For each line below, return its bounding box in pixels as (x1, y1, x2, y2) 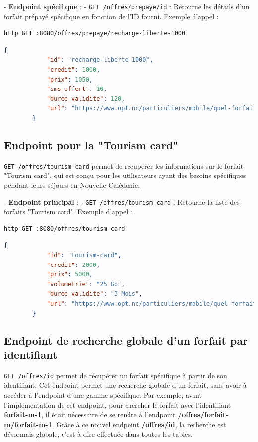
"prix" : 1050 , (46, 76, 93, 83)
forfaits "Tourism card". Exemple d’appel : (4, 206, 132, 217)
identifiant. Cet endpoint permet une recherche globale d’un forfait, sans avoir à (4, 380, 247, 390)
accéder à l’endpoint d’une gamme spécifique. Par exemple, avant (4, 390, 202, 400)
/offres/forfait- (178, 409, 229, 420)
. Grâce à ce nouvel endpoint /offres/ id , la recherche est (52, 419, 226, 429)
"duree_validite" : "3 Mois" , (46, 290, 143, 298)
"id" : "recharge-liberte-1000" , (46, 56, 153, 64)
